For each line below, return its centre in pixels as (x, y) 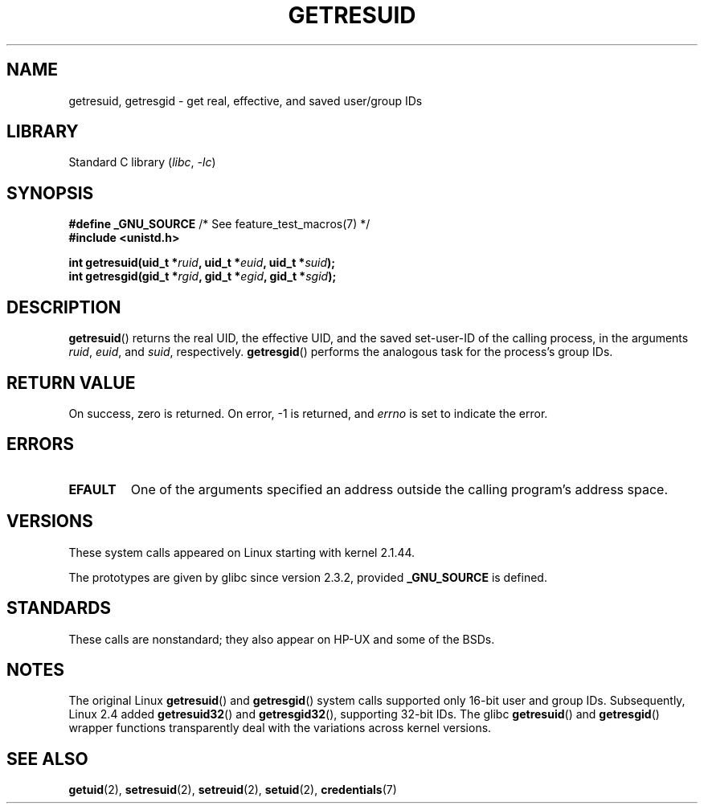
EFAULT (92, 489)
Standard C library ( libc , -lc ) (142, 162)
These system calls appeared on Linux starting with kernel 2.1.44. (242, 552)
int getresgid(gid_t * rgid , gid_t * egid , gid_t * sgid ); (203, 276)
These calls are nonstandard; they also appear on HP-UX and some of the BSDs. (282, 639)
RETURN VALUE (71, 382)
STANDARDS (59, 608)
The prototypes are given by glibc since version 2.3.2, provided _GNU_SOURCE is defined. (308, 577)
